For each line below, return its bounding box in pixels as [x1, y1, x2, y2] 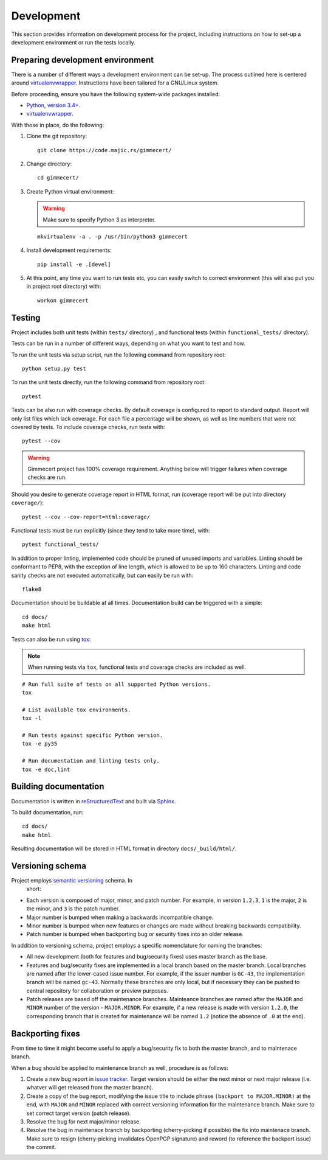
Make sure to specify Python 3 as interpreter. [43, 216, 156, 223]
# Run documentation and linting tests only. [22, 758, 160, 764]
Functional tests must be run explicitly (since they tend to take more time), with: [11, 527, 210, 534]
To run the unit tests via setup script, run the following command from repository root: [11, 351, 226, 358]
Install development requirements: [26, 246, 112, 254]
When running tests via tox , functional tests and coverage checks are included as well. [27, 663, 246, 671]
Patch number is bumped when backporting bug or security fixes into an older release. [26, 931, 244, 938]
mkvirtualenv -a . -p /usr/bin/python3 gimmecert [37, 233, 188, 240]
